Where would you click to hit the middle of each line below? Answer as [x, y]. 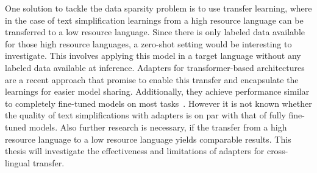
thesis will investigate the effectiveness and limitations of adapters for [135, 151]
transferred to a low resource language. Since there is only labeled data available [155, 32]
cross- [277, 151]
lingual [18, 162]
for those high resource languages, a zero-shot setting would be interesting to [148, 43]
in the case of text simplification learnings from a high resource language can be [154, 20]
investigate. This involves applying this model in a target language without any [153, 56]
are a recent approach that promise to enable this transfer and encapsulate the [152, 79]
